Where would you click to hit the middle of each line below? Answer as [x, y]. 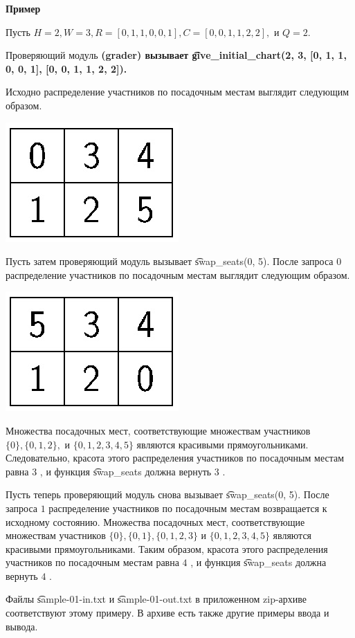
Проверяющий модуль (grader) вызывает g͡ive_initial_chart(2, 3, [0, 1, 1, [176, 55]
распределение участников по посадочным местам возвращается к [188, 508]
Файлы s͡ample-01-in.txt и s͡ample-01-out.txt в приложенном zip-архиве [156, 599]
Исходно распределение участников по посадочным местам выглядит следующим [177, 92]
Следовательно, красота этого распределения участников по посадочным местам [175, 458]
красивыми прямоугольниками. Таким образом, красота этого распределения [167, 548]
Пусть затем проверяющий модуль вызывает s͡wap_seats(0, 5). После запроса [170, 261]
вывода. [22, 626]
